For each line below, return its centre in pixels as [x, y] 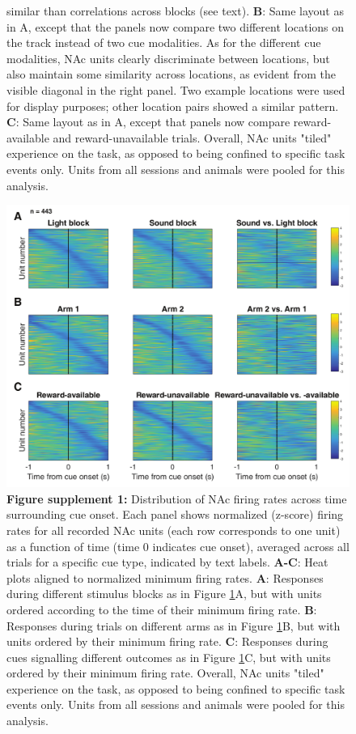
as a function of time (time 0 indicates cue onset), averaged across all [178, 546]
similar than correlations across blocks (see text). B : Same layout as [175, 11]
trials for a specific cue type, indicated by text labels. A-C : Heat [167, 562]
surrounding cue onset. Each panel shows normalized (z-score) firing [175, 514]
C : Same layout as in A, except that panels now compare [148, 122]
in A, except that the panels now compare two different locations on [176, 26]
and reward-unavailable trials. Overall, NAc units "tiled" [192, 137]
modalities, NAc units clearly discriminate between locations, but [168, 58]
